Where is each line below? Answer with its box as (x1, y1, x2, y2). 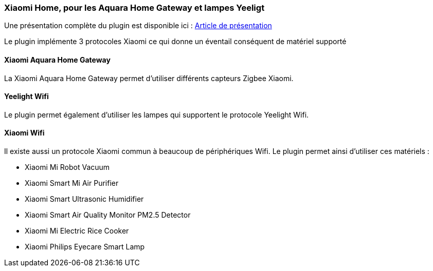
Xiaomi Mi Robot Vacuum (25, 163, 110, 172)
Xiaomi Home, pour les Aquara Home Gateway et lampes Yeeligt (4, 3, 265, 13)
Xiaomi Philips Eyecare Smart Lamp (25, 242, 145, 251)
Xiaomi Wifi (4, 128, 45, 138)
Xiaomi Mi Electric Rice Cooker (25, 226, 129, 236)
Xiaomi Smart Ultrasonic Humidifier (25, 195, 144, 204)
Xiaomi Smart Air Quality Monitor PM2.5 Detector (25, 210, 191, 220)
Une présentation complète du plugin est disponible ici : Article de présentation (4, 21, 272, 30)
